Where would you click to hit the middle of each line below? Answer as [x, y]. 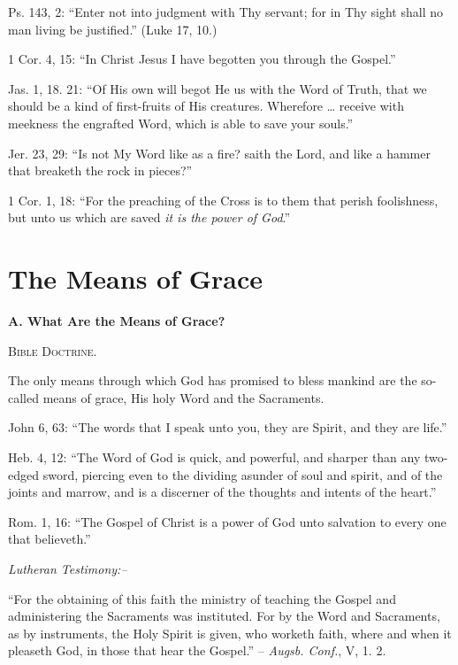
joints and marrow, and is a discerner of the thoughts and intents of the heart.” [222, 492]
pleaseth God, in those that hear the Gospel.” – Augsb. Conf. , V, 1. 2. [197, 650]
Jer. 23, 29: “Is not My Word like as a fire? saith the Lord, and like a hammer [219, 153]
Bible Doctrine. [53, 350]
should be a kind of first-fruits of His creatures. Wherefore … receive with [206, 106]
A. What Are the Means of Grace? [117, 321]
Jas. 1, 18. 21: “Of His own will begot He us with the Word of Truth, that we [218, 88]
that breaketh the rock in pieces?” [100, 170]
